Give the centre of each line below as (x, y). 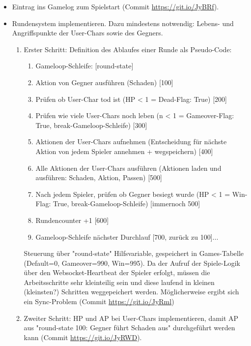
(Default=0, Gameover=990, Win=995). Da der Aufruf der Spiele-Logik (132, 263)
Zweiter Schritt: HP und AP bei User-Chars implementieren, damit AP (131, 318)
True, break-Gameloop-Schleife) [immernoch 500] (126, 204)
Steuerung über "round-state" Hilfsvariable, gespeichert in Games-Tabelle (134, 253)
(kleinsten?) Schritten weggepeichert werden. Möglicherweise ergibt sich (131, 292)
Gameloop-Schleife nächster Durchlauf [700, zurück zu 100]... (127, 236)
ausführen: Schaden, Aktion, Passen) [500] (99, 177)
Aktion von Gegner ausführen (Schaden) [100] (104, 82)
